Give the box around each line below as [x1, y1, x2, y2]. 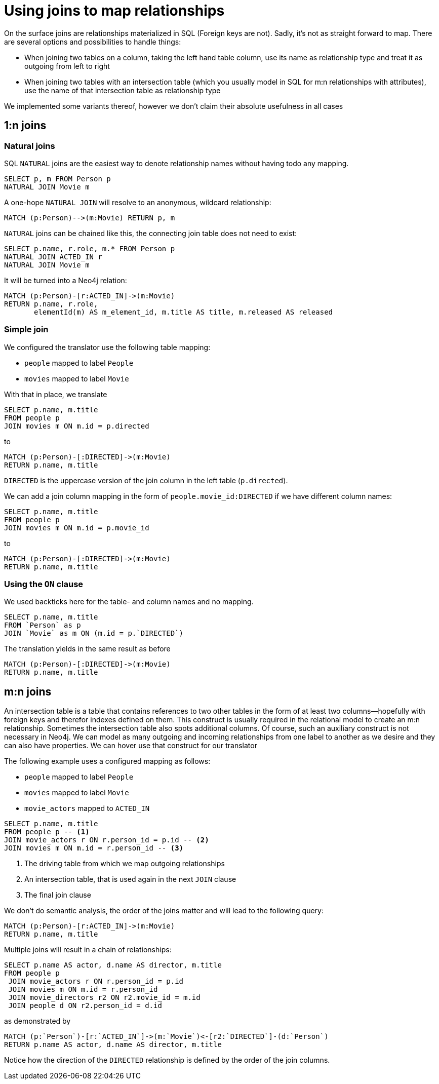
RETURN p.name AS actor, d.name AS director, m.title [4, 1040, 222, 1049]
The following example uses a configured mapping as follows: [4, 757, 211, 766]
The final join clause [24, 891, 91, 900]
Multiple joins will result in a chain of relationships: [4, 945, 172, 954]
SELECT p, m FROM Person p [4, 174, 111, 183]
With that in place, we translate [4, 390, 107, 399]
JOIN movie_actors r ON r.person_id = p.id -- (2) [4, 836, 209, 844]
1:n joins [4, 119, 47, 132]
